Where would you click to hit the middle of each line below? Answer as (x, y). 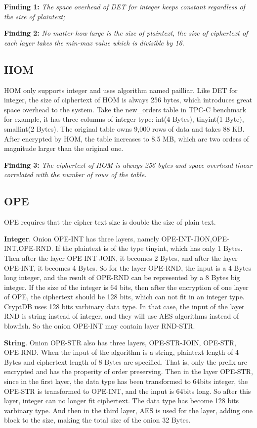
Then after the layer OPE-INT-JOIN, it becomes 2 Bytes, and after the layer (121, 258)
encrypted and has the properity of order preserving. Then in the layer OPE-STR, (128, 371)
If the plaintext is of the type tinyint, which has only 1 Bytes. (149, 248)
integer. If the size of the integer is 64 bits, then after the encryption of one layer (126, 287)
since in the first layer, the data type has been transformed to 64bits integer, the (126, 381)
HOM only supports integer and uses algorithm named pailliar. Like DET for (121, 90)
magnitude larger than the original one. (64, 148)
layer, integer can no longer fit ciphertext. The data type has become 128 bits (122, 401)
